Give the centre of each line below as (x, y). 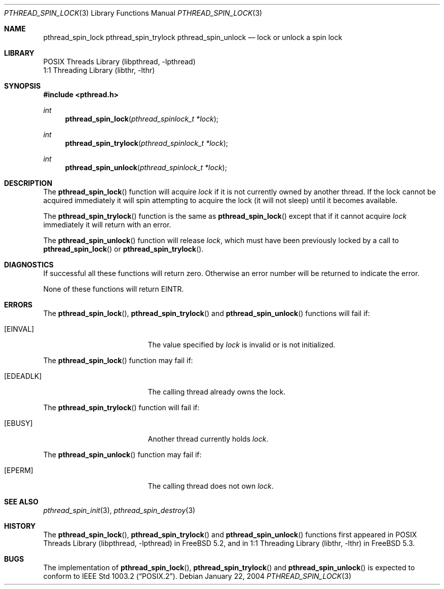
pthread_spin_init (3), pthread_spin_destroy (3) (119, 510)
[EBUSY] (18, 423)
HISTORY (20, 526)
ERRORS (18, 305)
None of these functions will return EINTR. (114, 289)
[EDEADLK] (23, 376)
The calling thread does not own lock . (211, 486)
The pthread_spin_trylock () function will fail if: (121, 407)
